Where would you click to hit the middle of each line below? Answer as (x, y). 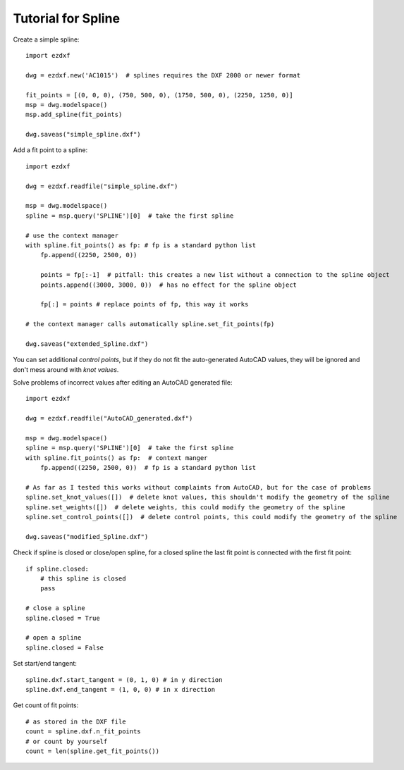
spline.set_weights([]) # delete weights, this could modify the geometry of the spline (185, 507)
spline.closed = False (65, 647)
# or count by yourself (67, 741)
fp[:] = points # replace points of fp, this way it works (144, 304)
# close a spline (55, 608)
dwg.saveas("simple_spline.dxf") (83, 135)
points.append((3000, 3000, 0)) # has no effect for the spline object (169, 285)
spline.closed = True (63, 618)
